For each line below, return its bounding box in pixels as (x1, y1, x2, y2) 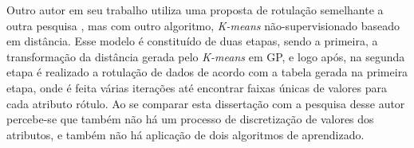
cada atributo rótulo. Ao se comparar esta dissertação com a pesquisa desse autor (6, 95, 405, 111)
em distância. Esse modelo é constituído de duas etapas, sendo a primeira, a (6, 33, 378, 49)
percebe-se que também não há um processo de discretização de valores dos (6, 111, 374, 127)
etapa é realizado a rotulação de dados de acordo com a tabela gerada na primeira (6, 64, 408, 80)
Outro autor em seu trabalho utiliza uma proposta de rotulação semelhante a (6, 2, 384, 18)
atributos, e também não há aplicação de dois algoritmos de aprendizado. (6, 126, 365, 142)
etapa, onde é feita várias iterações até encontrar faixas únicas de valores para (6, 79, 387, 95)
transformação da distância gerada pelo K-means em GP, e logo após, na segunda (6, 48, 405, 64)
